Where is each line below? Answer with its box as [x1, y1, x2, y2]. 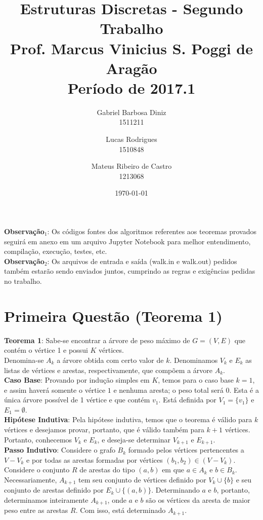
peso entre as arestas [4, 505, 68, 515]
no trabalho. [4, 276, 42, 286]
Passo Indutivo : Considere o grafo [4, 444, 115, 455]
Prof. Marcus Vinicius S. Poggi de [10, 38, 253, 58]
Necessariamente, [4, 474, 57, 485]
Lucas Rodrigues [106, 134, 157, 144]
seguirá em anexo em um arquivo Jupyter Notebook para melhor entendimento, [4, 236, 251, 246]
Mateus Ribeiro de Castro [91, 161, 172, 171]
